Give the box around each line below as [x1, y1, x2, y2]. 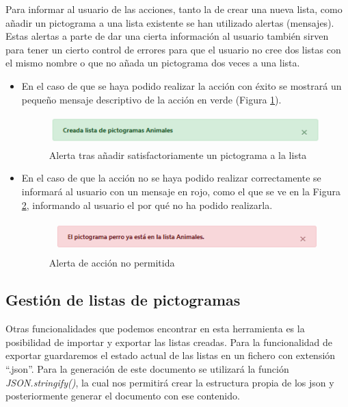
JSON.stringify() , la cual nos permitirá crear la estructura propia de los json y [5, 375, 334, 389]
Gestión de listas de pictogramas [5, 289, 241, 310]
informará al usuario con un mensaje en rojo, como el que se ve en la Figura [21, 184, 340, 199]
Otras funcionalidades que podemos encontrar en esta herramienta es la [5, 321, 305, 336]
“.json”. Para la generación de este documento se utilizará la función [5, 362, 289, 375]
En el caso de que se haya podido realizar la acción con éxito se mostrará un [21, 78, 342, 92]
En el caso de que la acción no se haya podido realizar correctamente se [21, 171, 321, 185]
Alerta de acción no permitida [49, 256, 175, 270]
